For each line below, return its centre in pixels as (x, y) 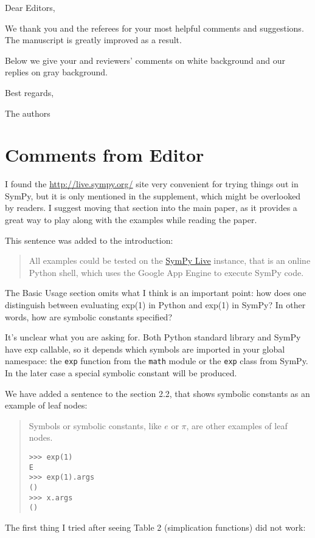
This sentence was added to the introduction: (89, 240)
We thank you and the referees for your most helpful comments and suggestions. (154, 28)
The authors (28, 113)
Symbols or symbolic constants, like (95, 425)
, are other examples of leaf (237, 425)
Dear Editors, (30, 7)
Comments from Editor (105, 155)
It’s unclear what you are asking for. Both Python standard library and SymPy (153, 337)
